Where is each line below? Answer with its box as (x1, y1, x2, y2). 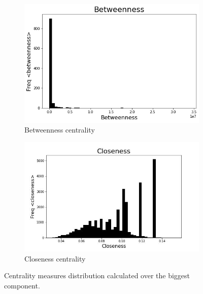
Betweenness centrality (24, 124, 95, 135)
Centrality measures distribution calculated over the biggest (4, 270, 190, 281)
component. (4, 280, 40, 290)
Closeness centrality (24, 253, 86, 264)
